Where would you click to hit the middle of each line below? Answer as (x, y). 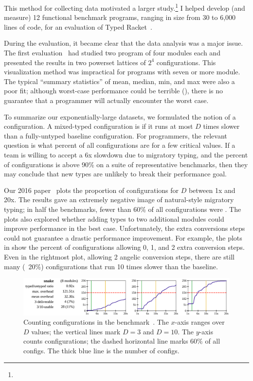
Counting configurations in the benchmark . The (96, 322)
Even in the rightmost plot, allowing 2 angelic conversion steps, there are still (119, 256)
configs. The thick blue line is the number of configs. (101, 351)
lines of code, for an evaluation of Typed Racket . (78, 26)
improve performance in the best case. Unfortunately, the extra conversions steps (125, 228)
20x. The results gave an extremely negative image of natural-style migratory (119, 199)
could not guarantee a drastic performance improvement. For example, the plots (123, 237)
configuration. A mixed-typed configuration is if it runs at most (99, 126)
